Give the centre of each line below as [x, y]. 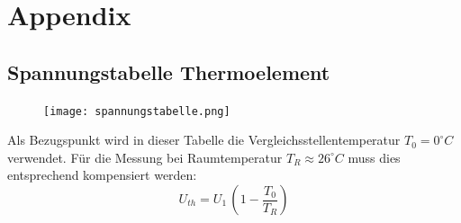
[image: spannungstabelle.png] [137, 111]
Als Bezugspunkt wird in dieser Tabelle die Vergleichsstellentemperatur [204, 140]
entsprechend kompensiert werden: [102, 175]
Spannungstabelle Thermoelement [169, 71]
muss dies [374, 157]
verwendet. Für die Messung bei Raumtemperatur [145, 157]
